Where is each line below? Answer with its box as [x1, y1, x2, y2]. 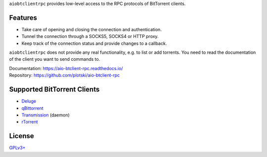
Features [9, 13, 37, 22]
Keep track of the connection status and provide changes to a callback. [21, 40, 167, 46]
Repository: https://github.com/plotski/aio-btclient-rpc [9, 72, 120, 78]
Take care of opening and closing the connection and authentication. [21, 26, 162, 32]
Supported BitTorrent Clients [9, 85, 100, 94]
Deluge [21, 98, 37, 104]
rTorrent [21, 119, 38, 125]
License [9, 132, 34, 140]
